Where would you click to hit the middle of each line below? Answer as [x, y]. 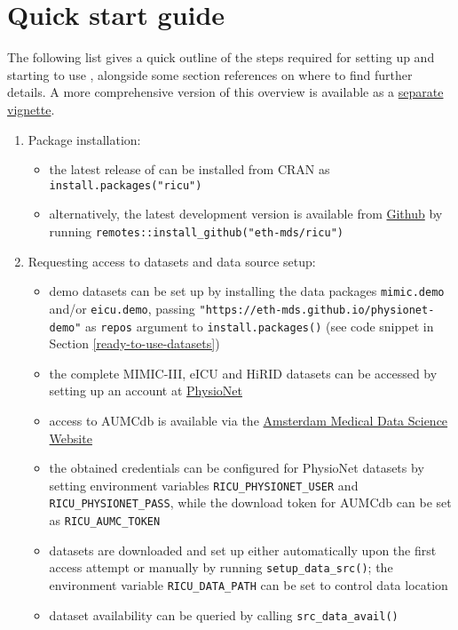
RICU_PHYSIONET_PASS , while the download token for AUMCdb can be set [250, 502]
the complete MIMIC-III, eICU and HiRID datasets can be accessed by [243, 373]
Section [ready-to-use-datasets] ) [134, 343]
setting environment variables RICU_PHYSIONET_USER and [204, 485]
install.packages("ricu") [126, 185]
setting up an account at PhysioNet [146, 391]
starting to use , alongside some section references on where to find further [210, 74]
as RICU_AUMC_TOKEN [105, 520]
